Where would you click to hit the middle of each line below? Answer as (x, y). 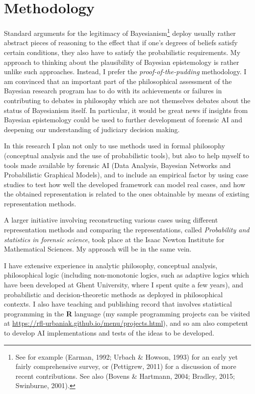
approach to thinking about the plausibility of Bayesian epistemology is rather (122, 62)
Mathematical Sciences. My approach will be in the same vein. (98, 249)
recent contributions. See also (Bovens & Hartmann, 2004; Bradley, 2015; (125, 376)
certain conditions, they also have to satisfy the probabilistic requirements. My (122, 52)
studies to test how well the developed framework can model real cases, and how (125, 184)
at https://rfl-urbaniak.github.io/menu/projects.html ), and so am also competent (126, 323)
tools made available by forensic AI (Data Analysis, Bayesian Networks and (117, 165)
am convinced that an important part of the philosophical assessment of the (118, 81)
